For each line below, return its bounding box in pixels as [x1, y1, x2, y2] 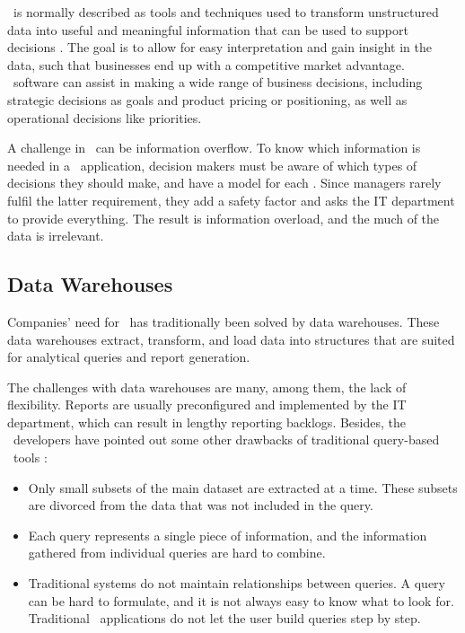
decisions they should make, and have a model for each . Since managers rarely [7, 173, 442, 192]
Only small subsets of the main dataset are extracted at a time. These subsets [28, 478, 458, 497]
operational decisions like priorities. [7, 108, 202, 127]
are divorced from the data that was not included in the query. [28, 496, 373, 514]
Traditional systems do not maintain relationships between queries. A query [28, 574, 445, 593]
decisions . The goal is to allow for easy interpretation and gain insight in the [7, 38, 433, 57]
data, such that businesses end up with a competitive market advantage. [7, 55, 405, 74]
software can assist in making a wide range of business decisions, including [13, 73, 423, 92]
